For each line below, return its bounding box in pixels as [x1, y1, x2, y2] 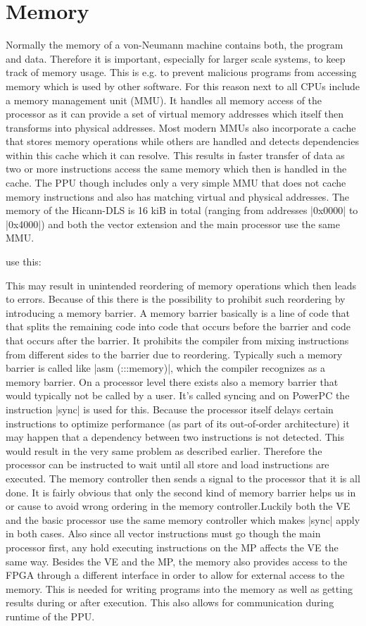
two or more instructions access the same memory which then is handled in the [6, 161, 347, 176]
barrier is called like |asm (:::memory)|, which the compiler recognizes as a [6, 361, 325, 375]
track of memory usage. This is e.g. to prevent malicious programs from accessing [6, 65, 357, 80]
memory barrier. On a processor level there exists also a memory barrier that [6, 374, 339, 389]
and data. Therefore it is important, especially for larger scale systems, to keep [6, 51, 346, 65]
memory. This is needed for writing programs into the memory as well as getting [6, 581, 353, 596]
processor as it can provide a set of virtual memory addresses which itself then [6, 106, 343, 121]
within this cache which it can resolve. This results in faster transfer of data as [6, 147, 345, 162]
